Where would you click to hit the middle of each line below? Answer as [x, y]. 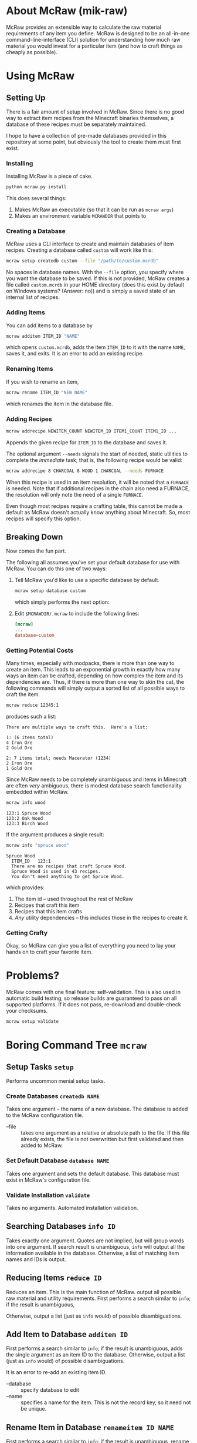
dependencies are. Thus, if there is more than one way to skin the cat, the [95, 682]
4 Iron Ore [19, 743]
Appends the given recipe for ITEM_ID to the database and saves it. [87, 442]
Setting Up [26, 97]
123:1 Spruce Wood [28, 813]
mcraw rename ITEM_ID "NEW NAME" [47, 393]
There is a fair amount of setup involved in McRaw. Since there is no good [95, 112]
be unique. [34, 1409]
